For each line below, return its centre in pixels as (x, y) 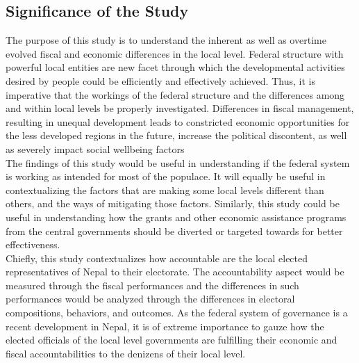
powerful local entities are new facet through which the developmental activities (175, 67)
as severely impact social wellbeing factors (95, 148)
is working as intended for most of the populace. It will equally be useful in (166, 176)
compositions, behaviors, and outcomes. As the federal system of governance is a (177, 313)
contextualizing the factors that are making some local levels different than (165, 189)
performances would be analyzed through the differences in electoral (150, 299)
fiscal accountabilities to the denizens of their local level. (126, 353)
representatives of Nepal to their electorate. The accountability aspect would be (175, 272)
